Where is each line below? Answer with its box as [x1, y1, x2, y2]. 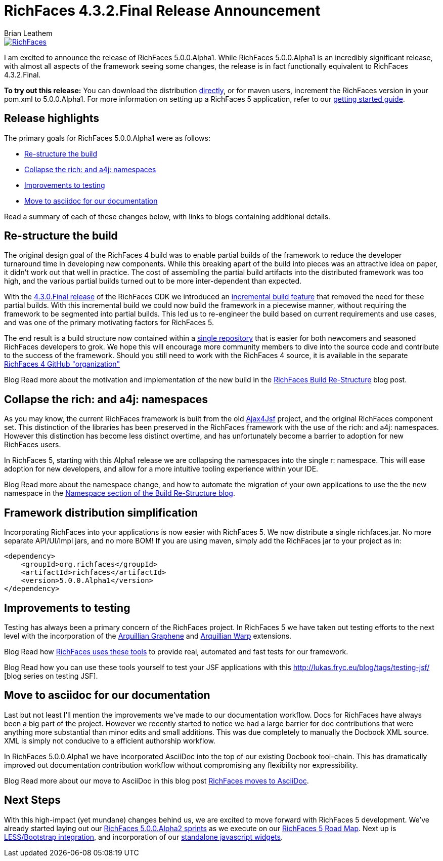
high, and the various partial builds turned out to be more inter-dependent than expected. [4, 277, 302, 286]
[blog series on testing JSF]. [4, 671, 98, 680]
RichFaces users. [4, 440, 61, 449]
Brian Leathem [4, 28, 53, 37]
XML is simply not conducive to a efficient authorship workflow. [4, 736, 215, 745]
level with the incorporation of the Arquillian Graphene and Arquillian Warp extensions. [4, 631, 292, 640]
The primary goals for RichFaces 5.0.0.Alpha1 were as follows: [4, 133, 210, 142]
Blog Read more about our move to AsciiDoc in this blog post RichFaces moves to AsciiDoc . [4, 776, 309, 785]
